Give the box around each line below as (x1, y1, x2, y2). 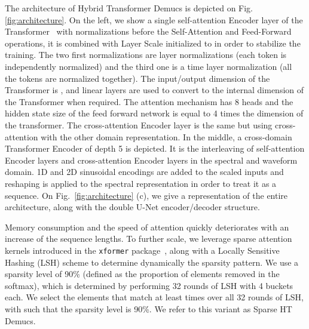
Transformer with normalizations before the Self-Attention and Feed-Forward (5, 25, 292, 38)
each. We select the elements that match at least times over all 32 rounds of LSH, (5, 291, 304, 303)
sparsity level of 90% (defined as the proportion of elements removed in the (5, 267, 280, 280)
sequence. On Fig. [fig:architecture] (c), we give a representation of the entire (5, 189, 288, 201)
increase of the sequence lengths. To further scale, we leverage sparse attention (5, 232, 292, 245)
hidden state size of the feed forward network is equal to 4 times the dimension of (5, 107, 304, 119)
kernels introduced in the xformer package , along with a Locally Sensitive (5, 244, 280, 256)
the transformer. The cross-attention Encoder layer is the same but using (5, 118, 273, 131)
